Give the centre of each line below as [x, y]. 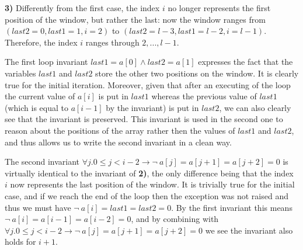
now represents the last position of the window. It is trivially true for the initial [152, 184]
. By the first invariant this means [232, 207]
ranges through [112, 42]
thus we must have [38, 207]
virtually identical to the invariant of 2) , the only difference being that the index [149, 173]
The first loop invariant [46, 62]
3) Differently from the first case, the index [82, 8]
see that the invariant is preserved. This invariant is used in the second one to [144, 119]
